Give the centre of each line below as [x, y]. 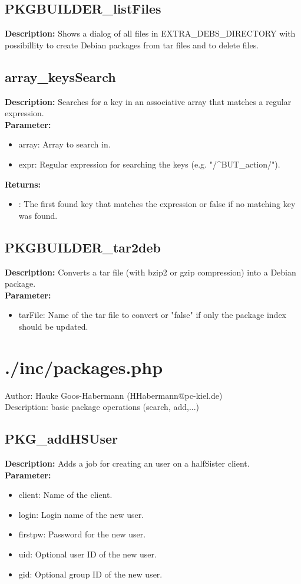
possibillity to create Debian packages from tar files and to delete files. [132, 45]
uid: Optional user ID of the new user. [87, 554]
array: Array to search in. [64, 144]
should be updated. [53, 326]
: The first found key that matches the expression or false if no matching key [157, 204]
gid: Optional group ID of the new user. [90, 574]
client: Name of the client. [65, 495]
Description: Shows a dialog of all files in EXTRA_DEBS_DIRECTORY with [150, 33]
